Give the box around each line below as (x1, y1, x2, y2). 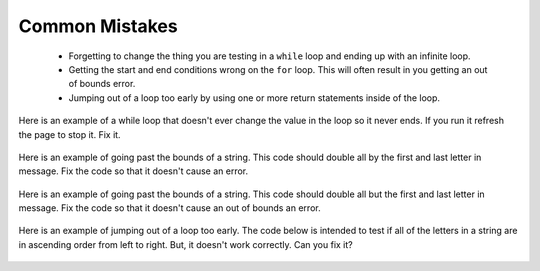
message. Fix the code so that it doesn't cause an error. (18, 165, 249, 177)
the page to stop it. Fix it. (18, 128, 121, 140)
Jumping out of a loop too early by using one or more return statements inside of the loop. (68, 91, 440, 104)
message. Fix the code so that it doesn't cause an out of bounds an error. (18, 202, 321, 214)
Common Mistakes (18, 15, 179, 37)
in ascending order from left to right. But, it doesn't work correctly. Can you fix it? (18, 238, 354, 250)
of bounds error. (68, 78, 136, 90)
